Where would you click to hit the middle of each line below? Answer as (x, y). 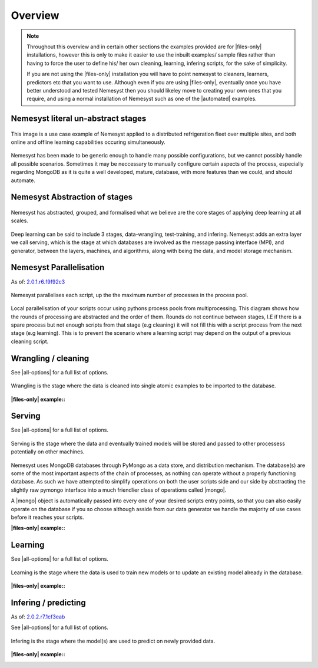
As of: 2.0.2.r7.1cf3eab (38, 617)
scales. (20, 221)
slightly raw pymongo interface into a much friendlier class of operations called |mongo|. (119, 490)
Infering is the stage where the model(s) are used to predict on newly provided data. (113, 641)
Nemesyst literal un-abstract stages (79, 119)
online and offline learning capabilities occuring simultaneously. (88, 142)
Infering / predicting (48, 602)
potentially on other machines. (48, 452)
